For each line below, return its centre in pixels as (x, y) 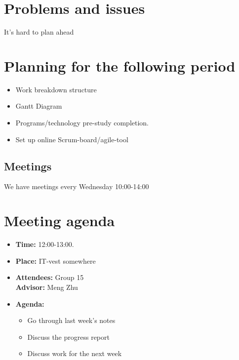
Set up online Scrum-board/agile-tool (72, 139)
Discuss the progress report (68, 337)
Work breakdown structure (56, 89)
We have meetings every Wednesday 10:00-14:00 (77, 186)
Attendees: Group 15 (50, 277)
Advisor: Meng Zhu (47, 287)
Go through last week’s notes (71, 320)
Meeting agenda (60, 220)
